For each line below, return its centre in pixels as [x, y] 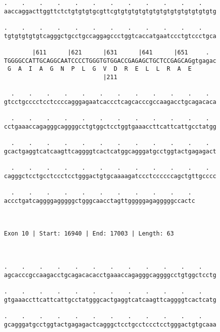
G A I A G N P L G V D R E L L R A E [100, 69]
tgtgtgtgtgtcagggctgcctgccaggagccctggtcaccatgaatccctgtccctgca [110, 36]
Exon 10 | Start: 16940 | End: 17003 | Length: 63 [89, 234]
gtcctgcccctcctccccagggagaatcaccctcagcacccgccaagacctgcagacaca [110, 102]
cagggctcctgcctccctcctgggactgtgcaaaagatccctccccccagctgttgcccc [110, 176]
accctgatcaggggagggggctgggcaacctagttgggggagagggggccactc [100, 201]
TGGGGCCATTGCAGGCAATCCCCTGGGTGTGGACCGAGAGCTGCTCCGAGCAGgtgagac [110, 61]
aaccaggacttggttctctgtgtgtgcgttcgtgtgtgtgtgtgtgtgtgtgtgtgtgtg [110, 11]
